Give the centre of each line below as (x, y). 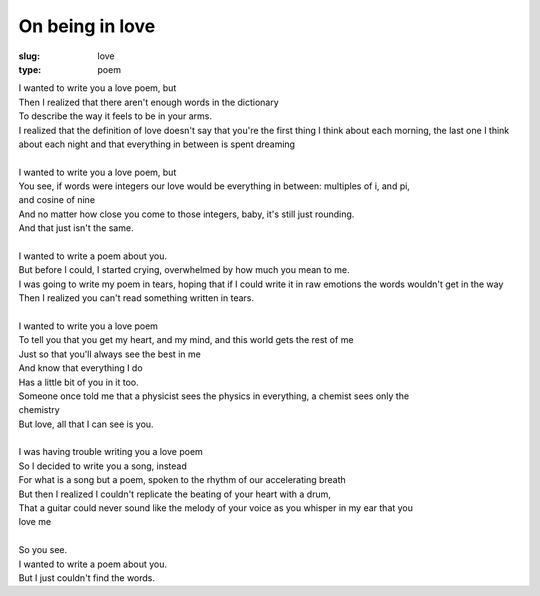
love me (35, 522)
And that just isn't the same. (76, 228)
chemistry (39, 410)
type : (30, 69)
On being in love (87, 26)
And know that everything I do (81, 368)
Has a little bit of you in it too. (78, 382)
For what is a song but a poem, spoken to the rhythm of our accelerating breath (182, 480)
